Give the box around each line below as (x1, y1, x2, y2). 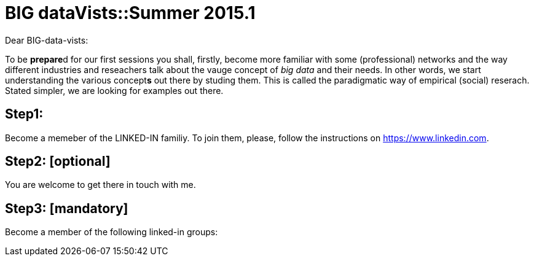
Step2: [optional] (5, 154, 111, 169)
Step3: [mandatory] (5, 200, 128, 216)
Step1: (5, 106, 44, 122)
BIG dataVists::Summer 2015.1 (5, 2, 256, 23)
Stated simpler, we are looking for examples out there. (5, 85, 224, 96)
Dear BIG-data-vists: (5, 34, 88, 45)
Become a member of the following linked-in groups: (5, 227, 218, 238)
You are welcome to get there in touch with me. (5, 179, 196, 190)
